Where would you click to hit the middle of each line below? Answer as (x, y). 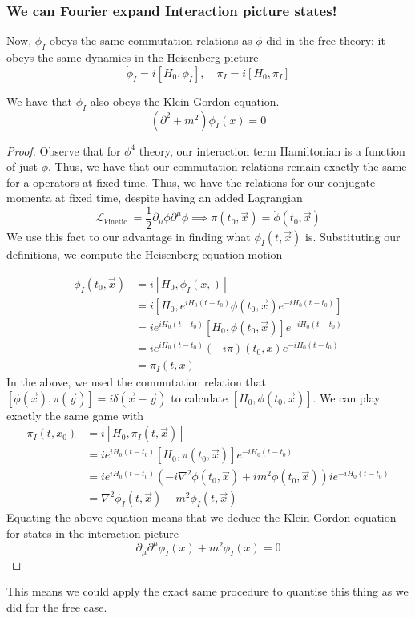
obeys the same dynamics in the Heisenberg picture (133, 57)
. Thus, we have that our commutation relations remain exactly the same (228, 166)
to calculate (199, 397)
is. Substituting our (353, 237)
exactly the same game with (75, 415)
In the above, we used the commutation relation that (137, 382)
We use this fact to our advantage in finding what (129, 237)
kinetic (115, 222)
